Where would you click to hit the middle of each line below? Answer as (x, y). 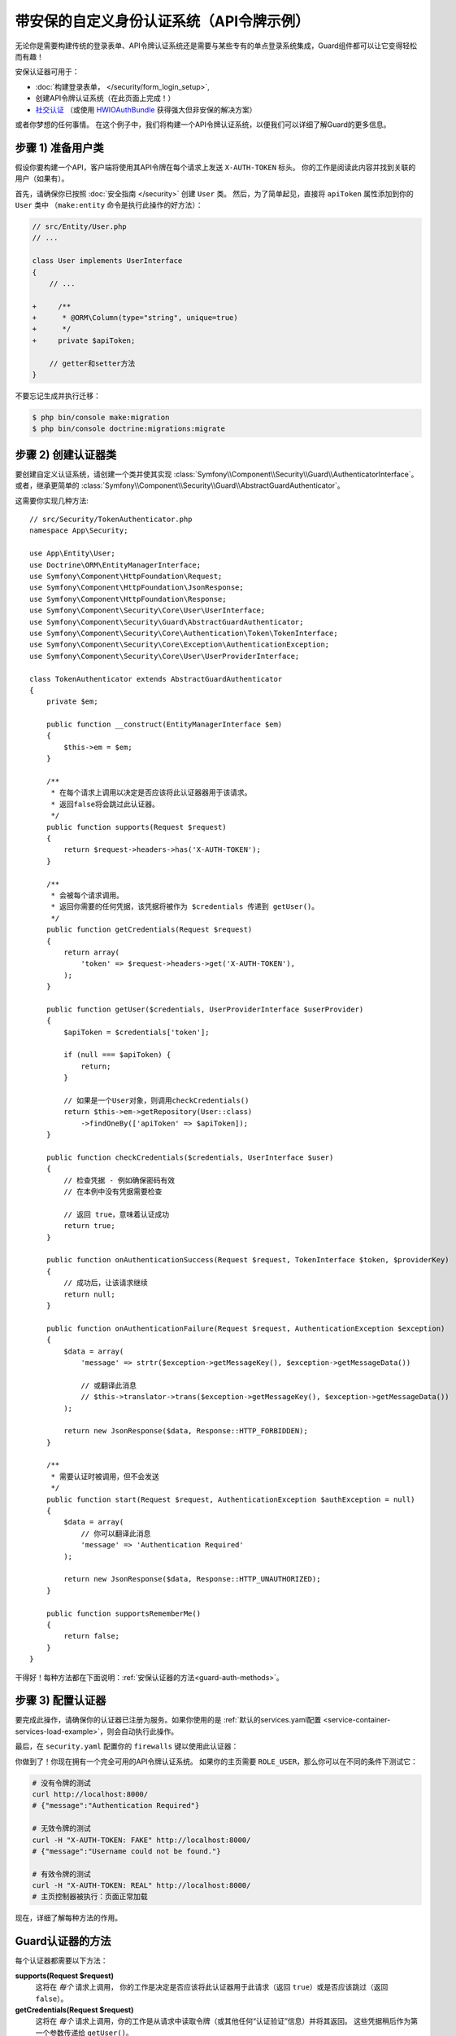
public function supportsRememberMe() (124, 1613)
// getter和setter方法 (92, 363)
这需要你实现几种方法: (52, 500)
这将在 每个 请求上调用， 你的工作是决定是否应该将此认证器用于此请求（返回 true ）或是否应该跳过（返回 (212, 1987)
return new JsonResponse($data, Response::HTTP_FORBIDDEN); (186, 1431)
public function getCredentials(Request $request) (149, 930)
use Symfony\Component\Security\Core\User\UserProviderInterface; (165, 656)
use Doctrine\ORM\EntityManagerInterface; (115, 565)
